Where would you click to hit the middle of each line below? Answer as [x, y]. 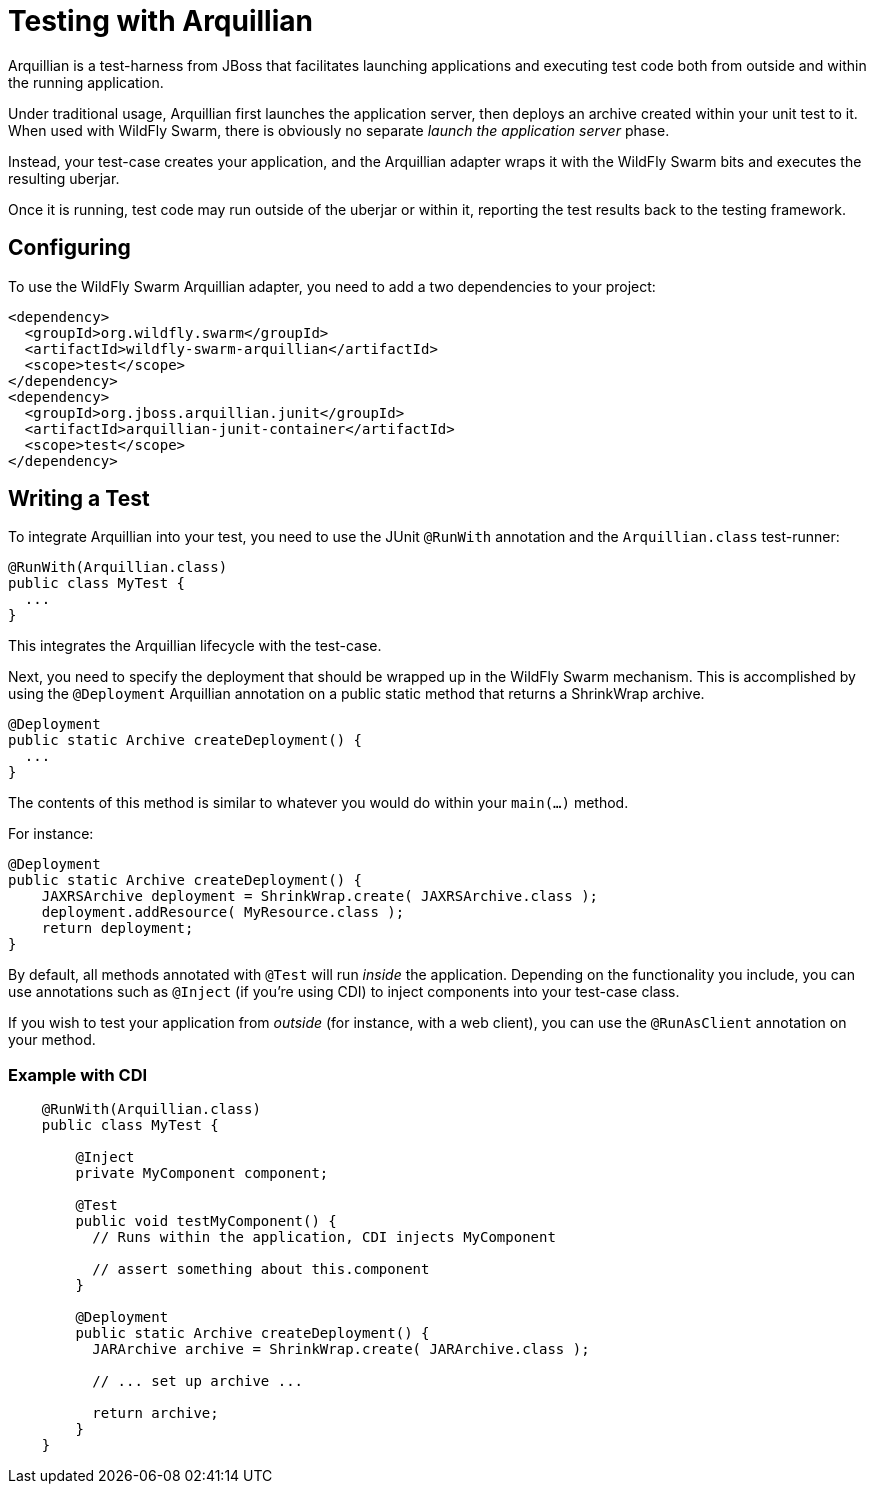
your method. [52, 1040]
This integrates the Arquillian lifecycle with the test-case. [195, 646]
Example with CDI [78, 1074]
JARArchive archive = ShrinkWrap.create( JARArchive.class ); [341, 1349]
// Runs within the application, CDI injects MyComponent [324, 1237]
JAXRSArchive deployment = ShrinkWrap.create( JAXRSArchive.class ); [320, 896]
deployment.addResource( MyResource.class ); [223, 912]
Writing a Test [79, 499]
